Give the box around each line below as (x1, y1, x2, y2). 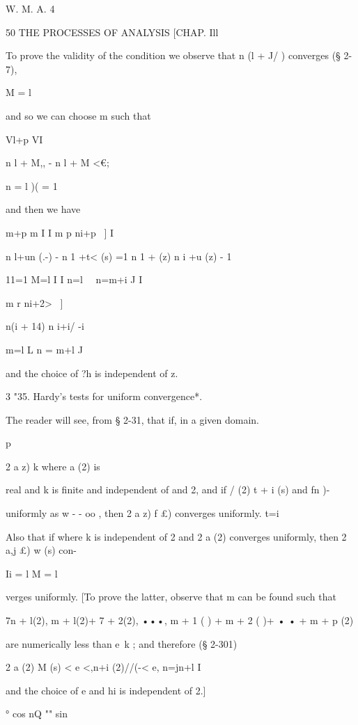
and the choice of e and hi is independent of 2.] (6, 683, 206, 697)
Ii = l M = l (6, 566, 58, 580)
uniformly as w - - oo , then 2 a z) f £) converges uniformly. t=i (6, 506, 279, 520)
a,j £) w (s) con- (6, 543, 77, 557)
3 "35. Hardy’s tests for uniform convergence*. (6, 389, 203, 404)
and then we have (6, 202, 81, 216)
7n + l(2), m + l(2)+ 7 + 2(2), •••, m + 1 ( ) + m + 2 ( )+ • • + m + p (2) (6, 613, 354, 628)
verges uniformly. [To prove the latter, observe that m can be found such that (6, 589, 336, 604)
